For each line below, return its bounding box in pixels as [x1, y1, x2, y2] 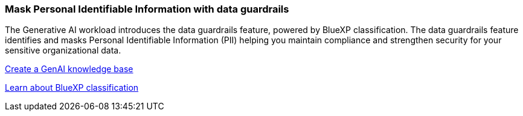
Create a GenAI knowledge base [5, 64, 133, 75]
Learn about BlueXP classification [5, 82, 139, 93]
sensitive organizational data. [5, 45, 121, 56]
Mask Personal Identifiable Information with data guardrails [5, 3, 289, 15]
